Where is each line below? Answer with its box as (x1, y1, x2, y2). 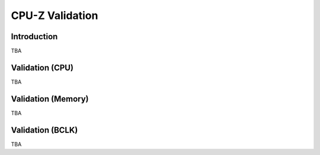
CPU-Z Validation (11, 9, 98, 22)
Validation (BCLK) (11, 125, 78, 135)
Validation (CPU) (11, 62, 74, 72)
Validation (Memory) (11, 94, 89, 104)
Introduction (11, 31, 58, 42)
